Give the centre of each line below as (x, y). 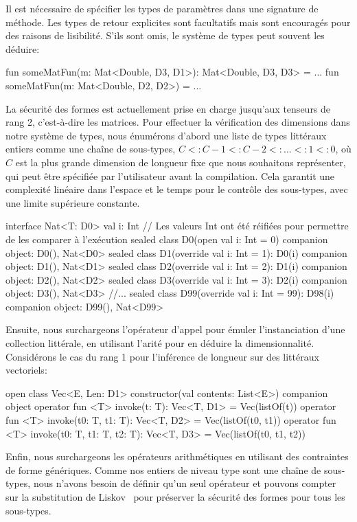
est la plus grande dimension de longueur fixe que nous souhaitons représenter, (181, 162)
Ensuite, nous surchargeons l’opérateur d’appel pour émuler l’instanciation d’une (175, 329)
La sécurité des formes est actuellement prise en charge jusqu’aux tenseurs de (168, 108)
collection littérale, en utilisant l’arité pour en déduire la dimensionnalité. (160, 343)
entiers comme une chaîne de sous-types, (91, 149)
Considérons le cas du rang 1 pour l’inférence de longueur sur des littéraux (162, 356)
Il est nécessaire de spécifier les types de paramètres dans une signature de (162, 8)
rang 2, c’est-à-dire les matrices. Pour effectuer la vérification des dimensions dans (178, 122)
